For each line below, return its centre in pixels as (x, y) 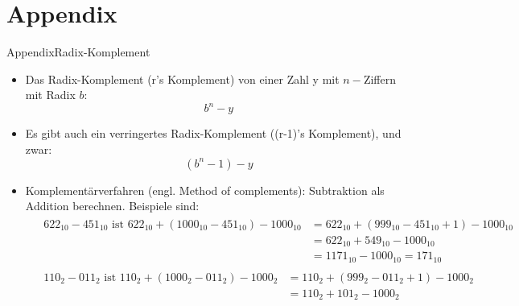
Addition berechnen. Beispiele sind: (112, 206)
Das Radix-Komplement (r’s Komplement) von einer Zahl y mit (182, 79)
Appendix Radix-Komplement (78, 52)
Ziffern (379, 79)
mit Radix (50, 95)
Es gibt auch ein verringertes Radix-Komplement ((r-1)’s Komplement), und (213, 133)
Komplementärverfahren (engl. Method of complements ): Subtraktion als (205, 190)
